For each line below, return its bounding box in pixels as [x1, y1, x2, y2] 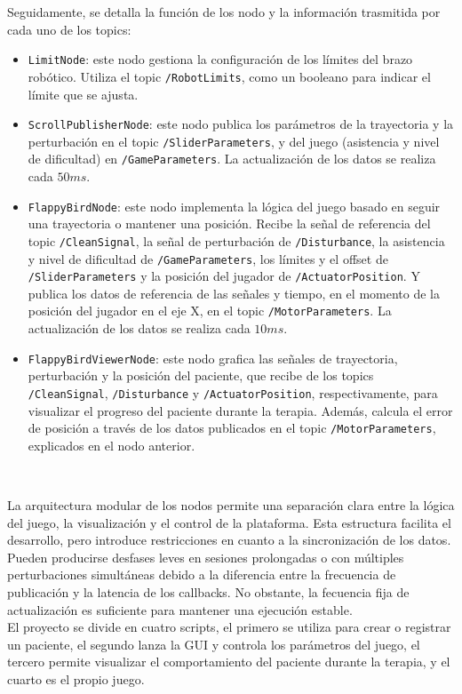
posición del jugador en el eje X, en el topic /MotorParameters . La [28, 301, 392, 320]
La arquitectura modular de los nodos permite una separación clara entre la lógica [7, 496, 455, 515]
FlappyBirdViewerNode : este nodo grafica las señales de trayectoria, [28, 348, 398, 367]
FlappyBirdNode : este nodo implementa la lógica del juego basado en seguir [28, 196, 441, 215]
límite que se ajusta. [28, 84, 139, 103]
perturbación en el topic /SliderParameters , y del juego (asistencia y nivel [28, 132, 440, 150]
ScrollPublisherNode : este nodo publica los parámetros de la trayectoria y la [28, 115, 454, 133]
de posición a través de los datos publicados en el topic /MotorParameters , [28, 419, 436, 437]
